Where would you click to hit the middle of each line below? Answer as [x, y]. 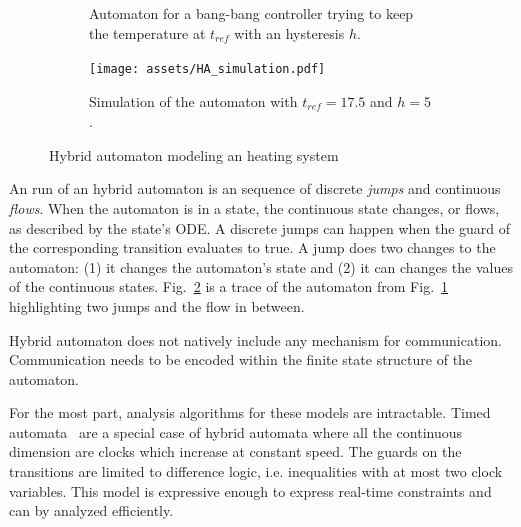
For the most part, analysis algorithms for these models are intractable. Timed [250, 412]
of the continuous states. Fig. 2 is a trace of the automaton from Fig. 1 [229, 286]
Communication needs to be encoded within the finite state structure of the [241, 359]
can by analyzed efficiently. [91, 510]
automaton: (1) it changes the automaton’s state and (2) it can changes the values [261, 266]
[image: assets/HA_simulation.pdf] [207, 69]
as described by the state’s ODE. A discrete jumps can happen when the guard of [260, 227]
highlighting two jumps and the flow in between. [157, 305]
